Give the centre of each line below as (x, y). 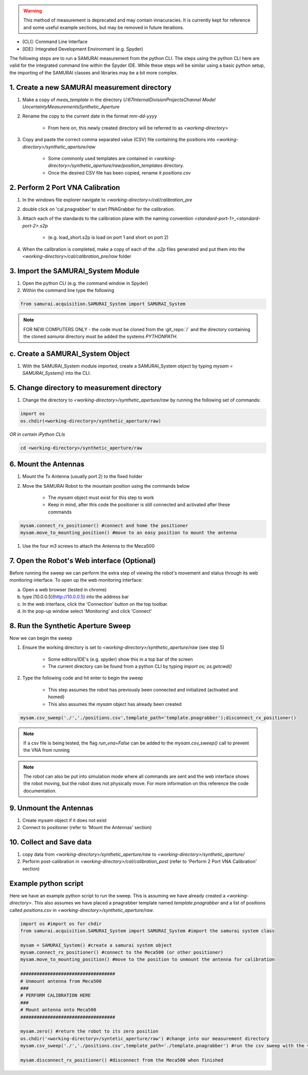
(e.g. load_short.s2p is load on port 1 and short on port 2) (108, 237)
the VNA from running (46, 750)
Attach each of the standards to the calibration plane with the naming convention (108, 219)
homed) (56, 697)
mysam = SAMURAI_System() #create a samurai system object (96, 945)
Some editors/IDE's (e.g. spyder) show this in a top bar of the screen (121, 659)
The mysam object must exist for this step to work (101, 497)
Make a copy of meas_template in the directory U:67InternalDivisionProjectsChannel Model (119, 100)
